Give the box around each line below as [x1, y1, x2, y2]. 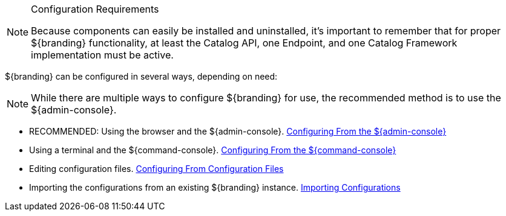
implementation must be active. [31, 49, 174, 61]
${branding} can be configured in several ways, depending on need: [5, 71, 278, 81]
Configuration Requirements [31, 3, 159, 15]
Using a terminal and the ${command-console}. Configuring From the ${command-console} [29, 145, 396, 155]
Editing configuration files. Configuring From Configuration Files [29, 164, 284, 174]
